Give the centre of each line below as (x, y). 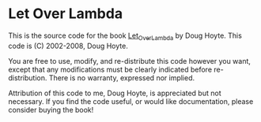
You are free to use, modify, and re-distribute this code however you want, (130, 61)
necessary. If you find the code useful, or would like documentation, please (131, 101)
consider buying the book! (51, 109)
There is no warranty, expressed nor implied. (122, 78)
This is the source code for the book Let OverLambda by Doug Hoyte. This (125, 36)
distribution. (28, 78)
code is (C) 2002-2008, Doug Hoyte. (68, 46)
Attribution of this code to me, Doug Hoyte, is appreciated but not (115, 93)
